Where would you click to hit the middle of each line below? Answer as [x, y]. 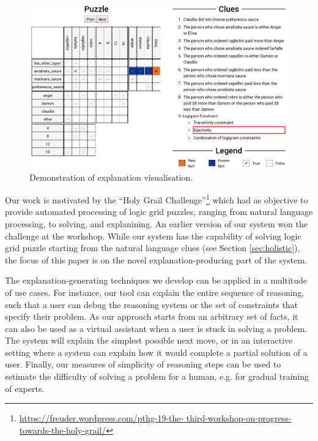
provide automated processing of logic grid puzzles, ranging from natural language [159, 212]
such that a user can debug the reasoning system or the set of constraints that [152, 304]
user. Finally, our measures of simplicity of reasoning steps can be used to [143, 364]
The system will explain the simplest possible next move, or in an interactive [149, 340]
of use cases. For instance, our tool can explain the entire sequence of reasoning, [155, 292]
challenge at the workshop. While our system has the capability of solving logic [153, 236]
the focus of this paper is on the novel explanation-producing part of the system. [156, 259]
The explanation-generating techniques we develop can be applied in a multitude [156, 280]
